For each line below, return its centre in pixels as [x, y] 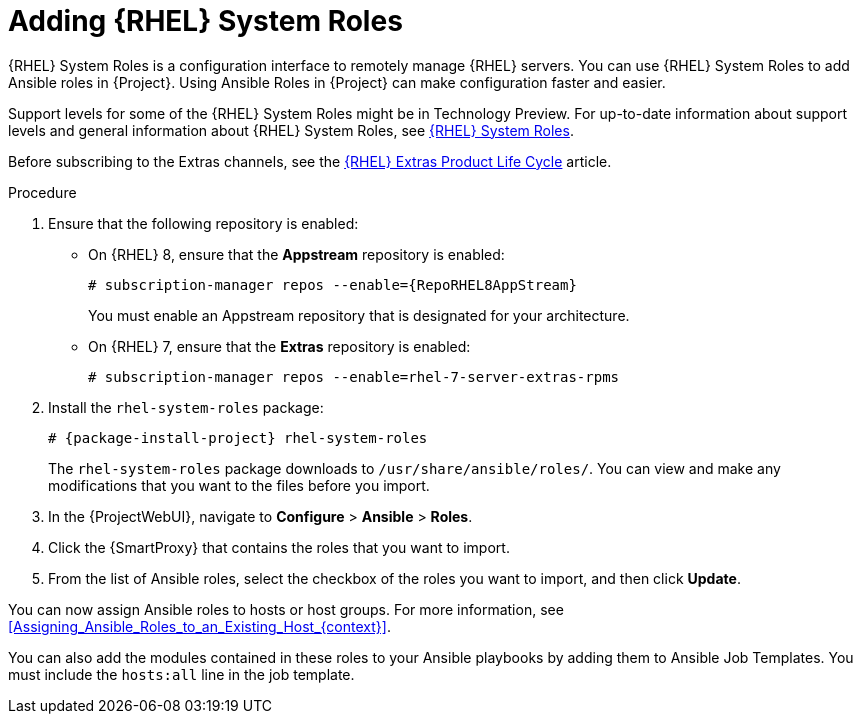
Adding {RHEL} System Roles [205, 21]
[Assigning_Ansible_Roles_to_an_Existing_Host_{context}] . [199, 626]
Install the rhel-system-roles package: [186, 407]
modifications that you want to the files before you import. [239, 485]
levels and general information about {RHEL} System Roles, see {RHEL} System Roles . [291, 130]
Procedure [42, 192]
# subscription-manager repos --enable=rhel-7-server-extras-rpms [354, 376]
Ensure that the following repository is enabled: [203, 223]
